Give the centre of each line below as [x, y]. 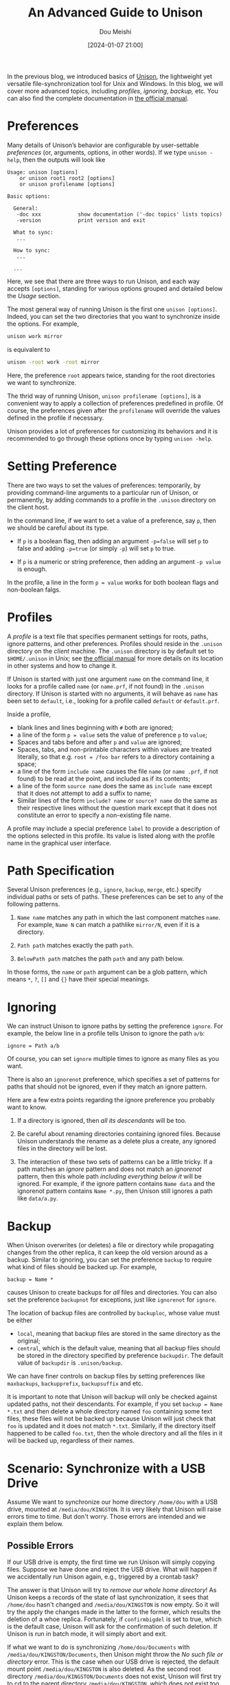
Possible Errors [41, 1545]
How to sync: [32, 250]
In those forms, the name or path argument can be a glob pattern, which [107, 972]
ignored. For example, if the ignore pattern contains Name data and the [116, 1184]
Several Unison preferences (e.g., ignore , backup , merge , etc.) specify [104, 890]
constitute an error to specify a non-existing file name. [94, 815]
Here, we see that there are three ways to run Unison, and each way [104, 281]
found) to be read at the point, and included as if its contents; [104, 779]
